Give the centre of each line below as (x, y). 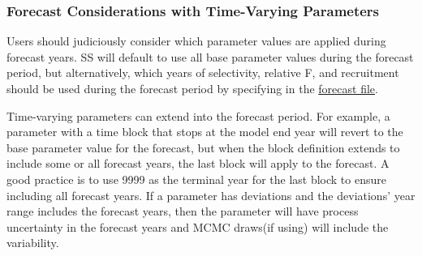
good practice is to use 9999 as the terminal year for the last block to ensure (196, 179)
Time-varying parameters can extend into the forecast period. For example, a (198, 115)
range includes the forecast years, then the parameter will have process (183, 211)
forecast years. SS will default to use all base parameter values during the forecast (210, 56)
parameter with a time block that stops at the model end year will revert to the (205, 132)
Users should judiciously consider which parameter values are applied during (196, 41)
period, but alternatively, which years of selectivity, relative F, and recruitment (203, 73)
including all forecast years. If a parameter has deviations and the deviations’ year (211, 195)
